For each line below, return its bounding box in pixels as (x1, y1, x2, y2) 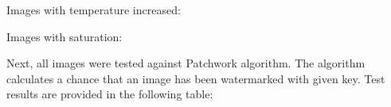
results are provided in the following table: (6, 86, 213, 102)
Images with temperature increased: (6, 2, 181, 17)
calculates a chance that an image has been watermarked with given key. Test (6, 70, 385, 86)
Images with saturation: (6, 28, 123, 44)
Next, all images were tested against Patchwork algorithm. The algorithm (6, 55, 366, 71)
